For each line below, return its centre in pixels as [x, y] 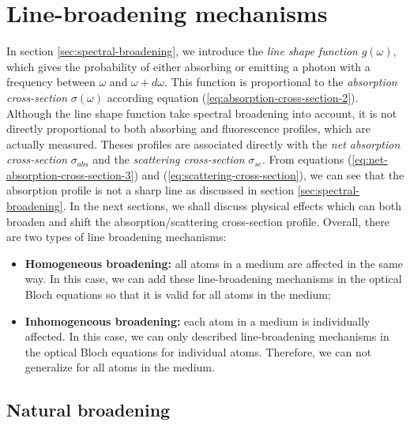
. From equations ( [307, 159]
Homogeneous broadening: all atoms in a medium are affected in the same [214, 263]
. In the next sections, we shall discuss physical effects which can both [232, 206]
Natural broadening [88, 410]
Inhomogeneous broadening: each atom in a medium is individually [197, 320]
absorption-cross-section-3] [70, 174]
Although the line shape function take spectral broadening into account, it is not [202, 113]
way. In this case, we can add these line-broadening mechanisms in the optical [213, 279]
